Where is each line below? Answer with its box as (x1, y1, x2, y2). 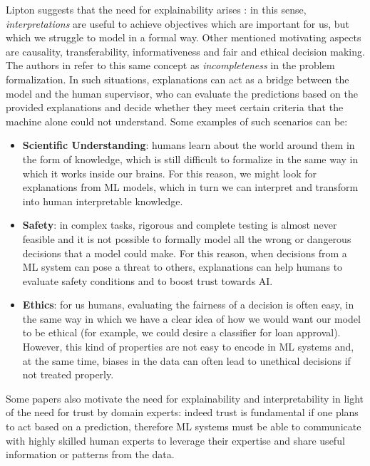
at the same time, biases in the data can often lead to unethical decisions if (22, 353, 351, 368)
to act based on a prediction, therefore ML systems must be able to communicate (6, 419, 361, 434)
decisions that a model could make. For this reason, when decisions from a (22, 245, 347, 260)
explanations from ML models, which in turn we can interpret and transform (22, 180, 359, 195)
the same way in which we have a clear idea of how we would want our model (22, 311, 361, 326)
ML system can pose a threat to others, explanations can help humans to (22, 259, 343, 274)
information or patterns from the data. (6, 447, 175, 462)
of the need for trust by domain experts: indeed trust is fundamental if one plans (6, 405, 359, 420)
